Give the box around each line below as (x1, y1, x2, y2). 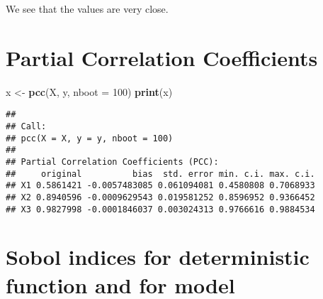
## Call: (6, 121, 47, 131)
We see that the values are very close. (6, 1, 169, 16)
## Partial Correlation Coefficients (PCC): (6, 156, 219, 167)
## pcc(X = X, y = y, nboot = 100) (6, 133, 174, 143)
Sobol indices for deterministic (6, 242, 310, 271)
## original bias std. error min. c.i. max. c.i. (6, 168, 315, 179)
